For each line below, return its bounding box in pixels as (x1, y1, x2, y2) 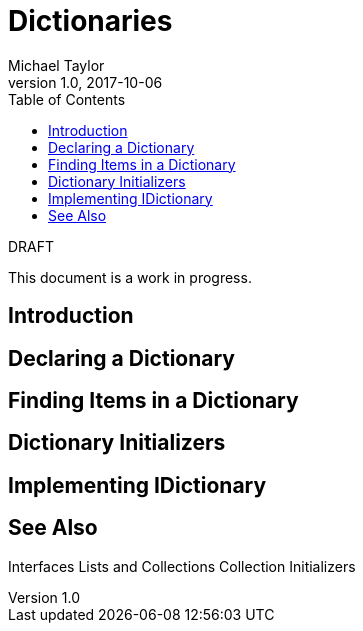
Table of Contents (8, 90, 126, 108)
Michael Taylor (8, 56, 105, 74)
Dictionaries (8, 4, 173, 38)
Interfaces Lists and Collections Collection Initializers (8, 557, 356, 575)
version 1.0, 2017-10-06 (8, 73, 163, 91)
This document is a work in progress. (8, 268, 252, 286)
